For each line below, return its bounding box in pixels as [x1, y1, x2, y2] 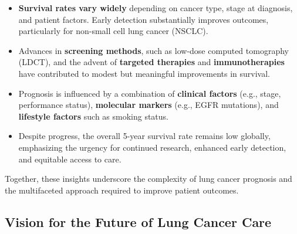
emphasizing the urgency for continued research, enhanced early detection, [18, 141, 286, 153]
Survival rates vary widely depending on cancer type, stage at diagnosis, [18, 2, 293, 13]
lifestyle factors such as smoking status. [18, 110, 169, 122]
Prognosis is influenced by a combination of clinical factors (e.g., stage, [18, 87, 281, 99]
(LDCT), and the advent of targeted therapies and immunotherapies [18, 56, 285, 68]
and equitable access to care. [18, 152, 122, 165]
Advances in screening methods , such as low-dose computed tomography [18, 44, 289, 56]
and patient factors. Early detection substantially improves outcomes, [18, 13, 269, 25]
